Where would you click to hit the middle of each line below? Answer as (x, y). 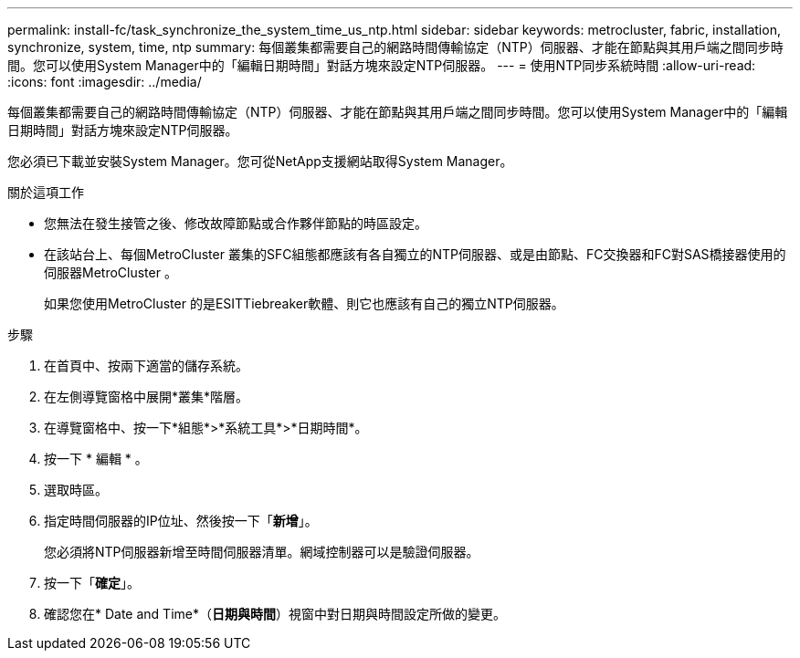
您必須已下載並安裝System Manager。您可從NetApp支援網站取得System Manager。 (260, 161)
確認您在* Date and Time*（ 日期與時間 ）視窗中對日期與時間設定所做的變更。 (275, 614)
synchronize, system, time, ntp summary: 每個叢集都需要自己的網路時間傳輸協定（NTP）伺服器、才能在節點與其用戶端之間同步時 (395, 47)
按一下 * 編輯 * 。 (96, 459)
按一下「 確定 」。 (92, 583)
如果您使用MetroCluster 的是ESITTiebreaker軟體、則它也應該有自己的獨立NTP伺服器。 (304, 303)
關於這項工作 (46, 192)
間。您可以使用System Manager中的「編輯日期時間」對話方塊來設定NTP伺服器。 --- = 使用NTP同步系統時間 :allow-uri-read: (382, 65)
